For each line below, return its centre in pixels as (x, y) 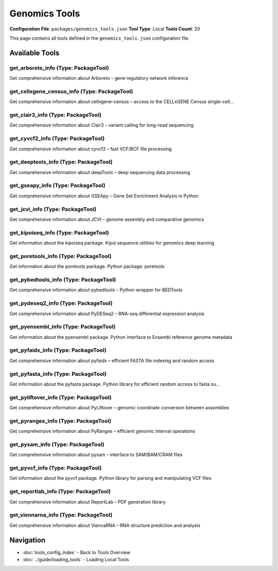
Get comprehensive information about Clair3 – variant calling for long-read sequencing (102, 125)
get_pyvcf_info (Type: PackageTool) (56, 468)
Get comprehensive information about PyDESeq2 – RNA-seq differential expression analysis (107, 314)
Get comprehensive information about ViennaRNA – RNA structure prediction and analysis (105, 525)
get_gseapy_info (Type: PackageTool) (57, 185)
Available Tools (34, 53)
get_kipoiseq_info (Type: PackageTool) (59, 233)
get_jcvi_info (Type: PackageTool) (53, 209)
